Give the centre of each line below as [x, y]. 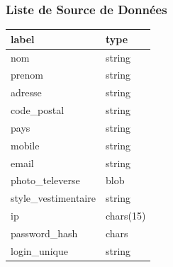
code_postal [38, 110]
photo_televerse [45, 180]
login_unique [39, 250]
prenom [27, 75]
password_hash [44, 233]
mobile [25, 145]
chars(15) [125, 216]
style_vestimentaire [53, 198]
